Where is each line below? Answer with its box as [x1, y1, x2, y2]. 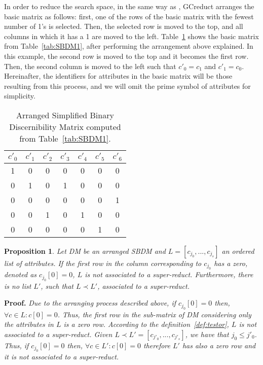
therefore [143, 340, 171, 350]
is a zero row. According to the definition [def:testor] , [63, 319, 229, 329]
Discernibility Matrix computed [9, 120, 121, 132]
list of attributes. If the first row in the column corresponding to [4, 257, 202, 268]
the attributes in [4, 319, 54, 329]
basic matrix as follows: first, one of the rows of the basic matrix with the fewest [4, 11, 254, 21]
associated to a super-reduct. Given [4, 328, 112, 339]
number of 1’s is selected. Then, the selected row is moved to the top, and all [4, 21, 243, 31]
